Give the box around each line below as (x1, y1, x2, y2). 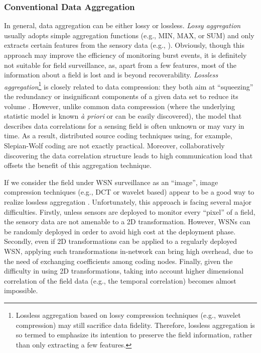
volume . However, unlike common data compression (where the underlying (4, 101, 235, 111)
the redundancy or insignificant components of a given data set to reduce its (4, 91, 238, 102)
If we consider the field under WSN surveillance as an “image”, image (4, 176, 218, 187)
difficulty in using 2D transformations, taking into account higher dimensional (4, 266, 244, 276)
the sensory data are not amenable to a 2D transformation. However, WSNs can (4, 216, 250, 227)
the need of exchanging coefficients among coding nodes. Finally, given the (4, 255, 233, 266)
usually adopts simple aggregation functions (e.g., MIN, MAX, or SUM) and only (4, 30, 254, 40)
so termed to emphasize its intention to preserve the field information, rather (16, 329, 252, 340)
